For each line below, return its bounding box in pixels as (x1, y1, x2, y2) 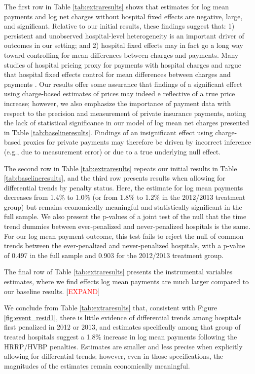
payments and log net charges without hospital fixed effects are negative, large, (4, 11, 243, 21)
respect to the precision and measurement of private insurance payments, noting (4, 108, 246, 118)
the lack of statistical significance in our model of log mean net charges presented (4, 117, 250, 128)
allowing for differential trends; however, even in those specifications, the (4, 351, 223, 361)
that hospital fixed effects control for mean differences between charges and (4, 69, 231, 79)
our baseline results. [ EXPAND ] (4, 286, 100, 296)
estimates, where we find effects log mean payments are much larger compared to (4, 276, 249, 287)
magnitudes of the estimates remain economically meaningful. (4, 360, 190, 371)
